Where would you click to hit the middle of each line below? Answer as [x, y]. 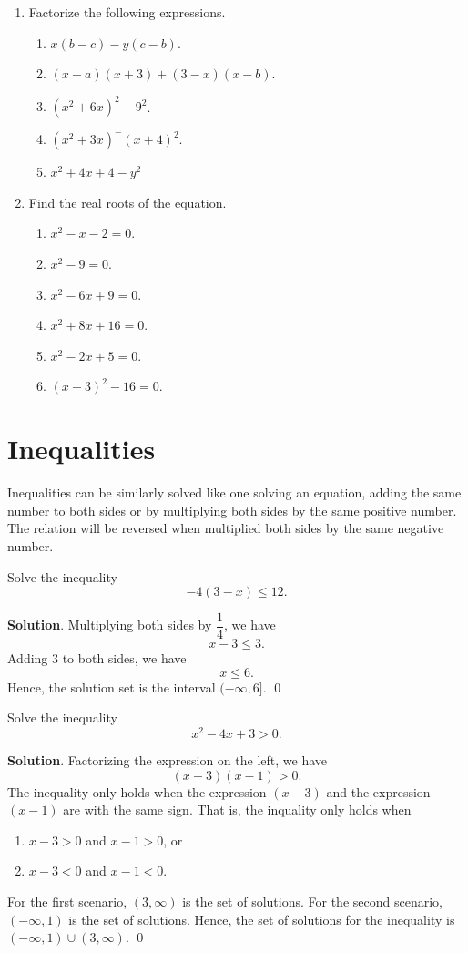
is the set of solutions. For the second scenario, [312, 902]
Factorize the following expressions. [127, 12]
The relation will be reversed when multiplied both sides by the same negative [226, 528]
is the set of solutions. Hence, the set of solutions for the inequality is [262, 919]
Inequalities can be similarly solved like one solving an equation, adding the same [234, 492]
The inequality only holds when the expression [137, 791]
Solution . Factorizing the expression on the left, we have [167, 760]
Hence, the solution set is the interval [112, 687]
